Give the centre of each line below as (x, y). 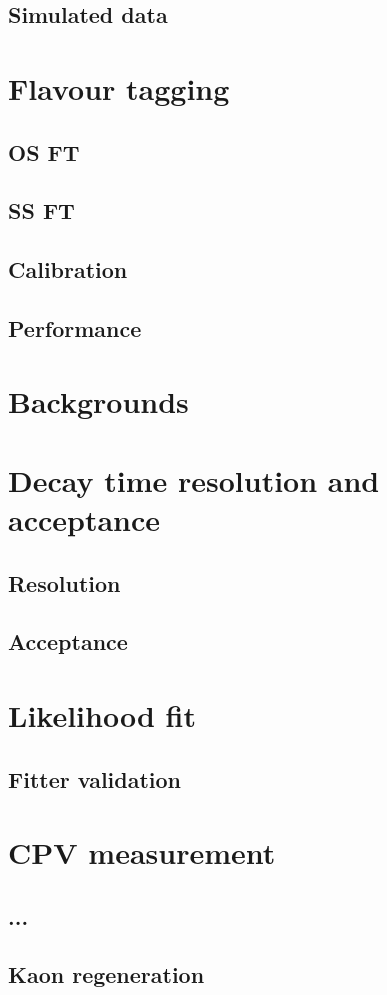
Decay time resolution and (194, 479)
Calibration (68, 269)
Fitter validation (95, 778)
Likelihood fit (102, 714)
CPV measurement (142, 852)
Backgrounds (98, 401)
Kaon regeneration (106, 974)
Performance (75, 327)
